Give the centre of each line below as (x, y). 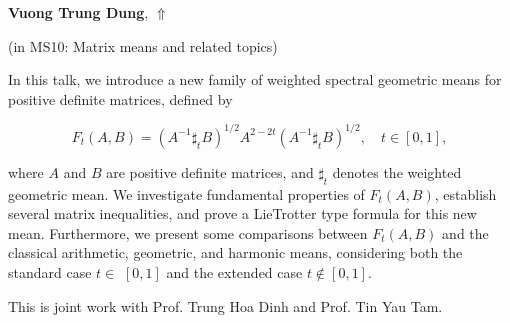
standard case (50, 272)
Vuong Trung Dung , (78, 12)
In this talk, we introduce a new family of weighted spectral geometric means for (255, 79)
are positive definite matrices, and (210, 171)
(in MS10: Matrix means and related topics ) (143, 45)
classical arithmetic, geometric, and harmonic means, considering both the (235, 252)
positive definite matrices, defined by (120, 98)
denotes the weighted (397, 171)
